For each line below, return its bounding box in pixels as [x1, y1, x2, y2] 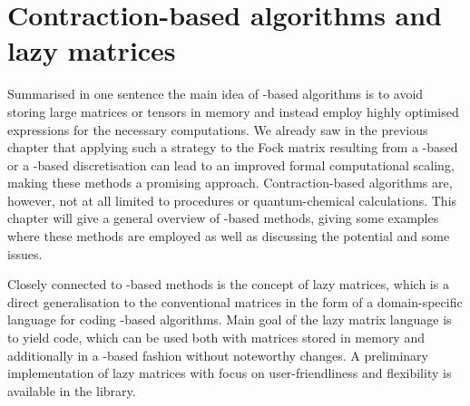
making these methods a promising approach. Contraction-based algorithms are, [7, 173, 453, 192]
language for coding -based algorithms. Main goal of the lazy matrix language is [7, 310, 452, 329]
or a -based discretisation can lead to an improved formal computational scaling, [7, 155, 455, 174]
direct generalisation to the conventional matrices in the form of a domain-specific [7, 292, 463, 311]
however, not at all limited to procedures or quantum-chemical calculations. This [7, 190, 457, 209]
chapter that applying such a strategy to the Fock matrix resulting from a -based [7, 138, 458, 157]
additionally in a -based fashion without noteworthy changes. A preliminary [7, 345, 428, 364]
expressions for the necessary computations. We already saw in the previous [7, 120, 428, 139]
